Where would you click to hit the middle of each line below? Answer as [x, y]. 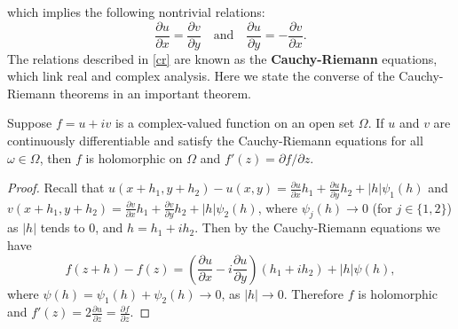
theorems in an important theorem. [155, 93]
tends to [63, 227]
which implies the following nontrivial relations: [136, 12]
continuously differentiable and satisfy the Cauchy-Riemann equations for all [215, 141]
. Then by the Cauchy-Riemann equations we [318, 227]
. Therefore [314, 293]
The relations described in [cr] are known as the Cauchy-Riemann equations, [222, 58]
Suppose [30, 123]
